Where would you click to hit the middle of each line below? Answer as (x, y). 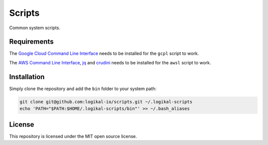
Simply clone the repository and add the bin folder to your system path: (83, 89)
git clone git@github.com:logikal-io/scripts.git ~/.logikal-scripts (106, 102)
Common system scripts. (35, 28)
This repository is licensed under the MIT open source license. (73, 136)
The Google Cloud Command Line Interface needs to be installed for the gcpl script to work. (104, 53)
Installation (27, 77)
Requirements (32, 42)
